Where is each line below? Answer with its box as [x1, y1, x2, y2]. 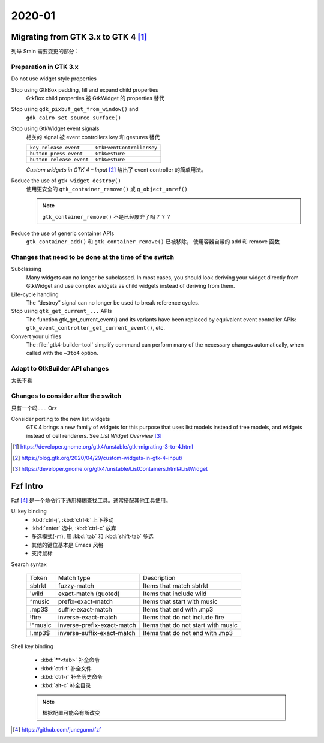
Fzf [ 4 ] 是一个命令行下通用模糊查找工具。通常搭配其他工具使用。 [11, 497, 171, 504]
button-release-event [29, 156, 89, 163]
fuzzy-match [58, 582, 94, 590]
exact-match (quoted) [58, 589, 120, 598]
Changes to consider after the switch [11, 392, 122, 400]
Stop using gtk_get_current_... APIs [11, 308, 112, 315]
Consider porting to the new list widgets [11, 416, 110, 422]
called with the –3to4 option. [26, 350, 98, 357]
